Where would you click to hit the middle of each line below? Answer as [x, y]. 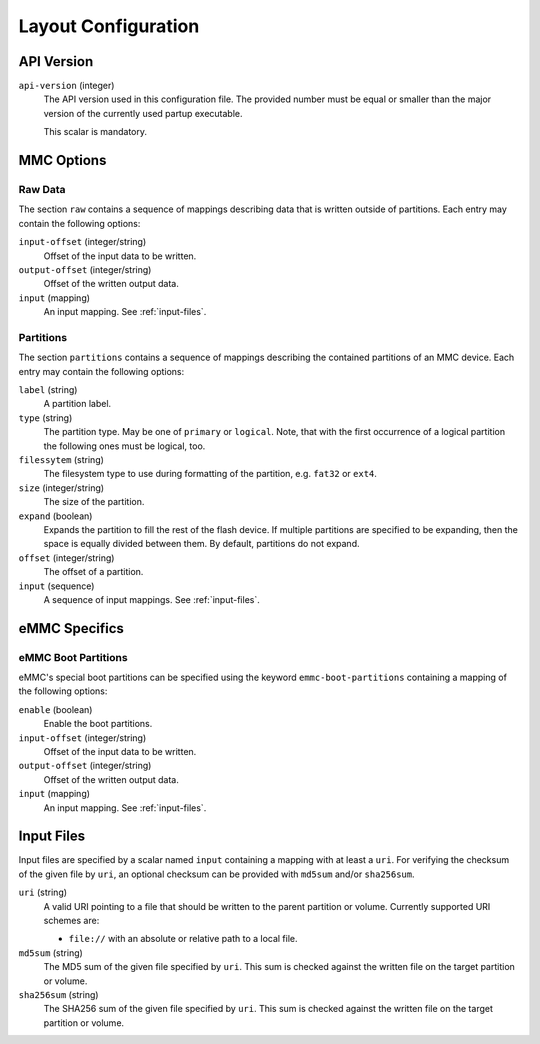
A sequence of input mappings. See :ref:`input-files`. [151, 599]
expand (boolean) [55, 516]
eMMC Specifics [71, 628]
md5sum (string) [51, 952]
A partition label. [77, 404]
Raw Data [42, 190]
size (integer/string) [61, 487]
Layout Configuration [109, 26]
